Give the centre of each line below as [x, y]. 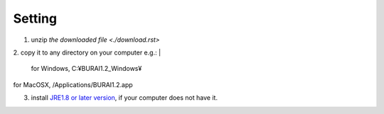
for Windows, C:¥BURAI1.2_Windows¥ [86, 69]
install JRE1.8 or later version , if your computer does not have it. [124, 98]
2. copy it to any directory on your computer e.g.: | [87, 52]
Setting [35, 18]
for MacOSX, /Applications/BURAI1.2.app [73, 84]
